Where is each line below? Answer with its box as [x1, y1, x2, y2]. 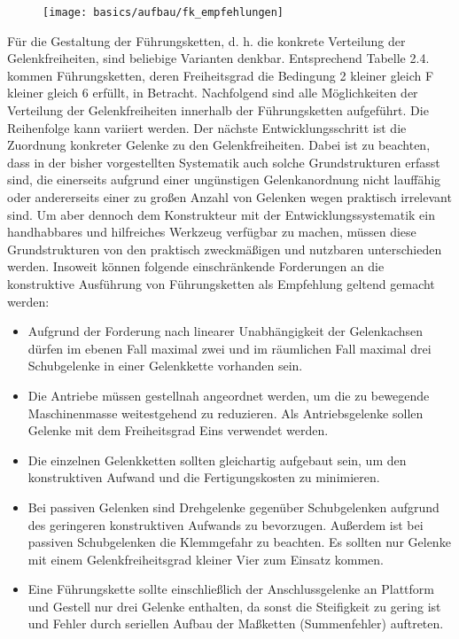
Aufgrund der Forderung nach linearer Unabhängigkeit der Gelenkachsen [27, 322, 424, 340]
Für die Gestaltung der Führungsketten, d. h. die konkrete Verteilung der [7, 31, 406, 50]
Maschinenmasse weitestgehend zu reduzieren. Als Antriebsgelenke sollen [27, 403, 424, 422]
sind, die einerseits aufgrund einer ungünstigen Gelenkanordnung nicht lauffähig [7, 170, 441, 189]
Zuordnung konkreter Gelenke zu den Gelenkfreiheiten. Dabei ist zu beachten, [7, 136, 431, 154]
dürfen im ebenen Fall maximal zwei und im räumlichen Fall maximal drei [27, 339, 432, 357]
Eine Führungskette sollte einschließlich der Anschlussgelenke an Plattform [27, 580, 435, 598]
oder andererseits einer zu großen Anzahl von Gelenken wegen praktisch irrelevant [7, 188, 452, 206]
